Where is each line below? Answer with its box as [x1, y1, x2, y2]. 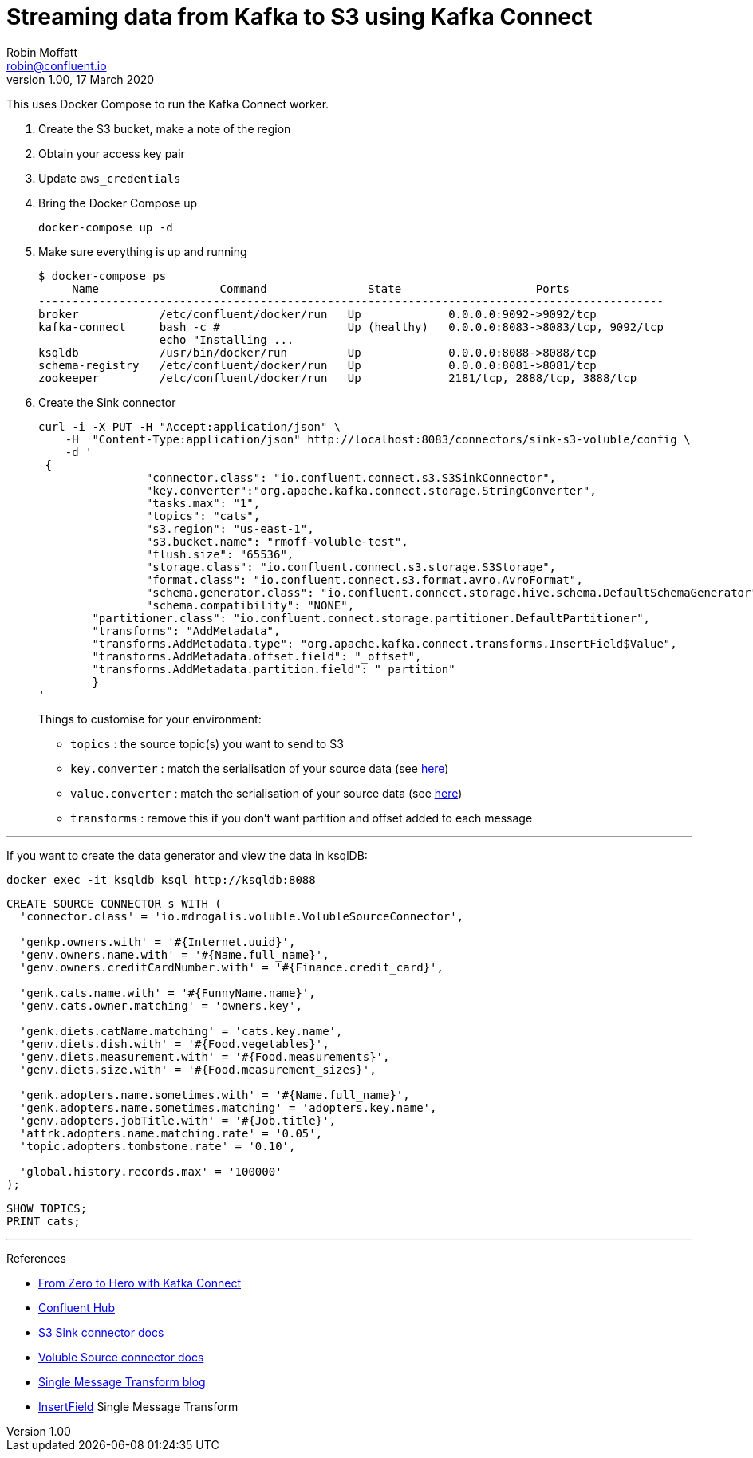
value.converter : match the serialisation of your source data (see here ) [70, 786, 463, 800]
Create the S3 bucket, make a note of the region [38, 121, 291, 136]
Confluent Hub [38, 1300, 115, 1314]
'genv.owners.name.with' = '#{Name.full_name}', [19, 948, 329, 961]
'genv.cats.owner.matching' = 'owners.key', [19, 999, 302, 1012]
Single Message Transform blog [38, 1374, 206, 1389]
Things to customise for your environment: [38, 711, 262, 726]
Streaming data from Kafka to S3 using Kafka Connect [6, 3, 593, 30]
